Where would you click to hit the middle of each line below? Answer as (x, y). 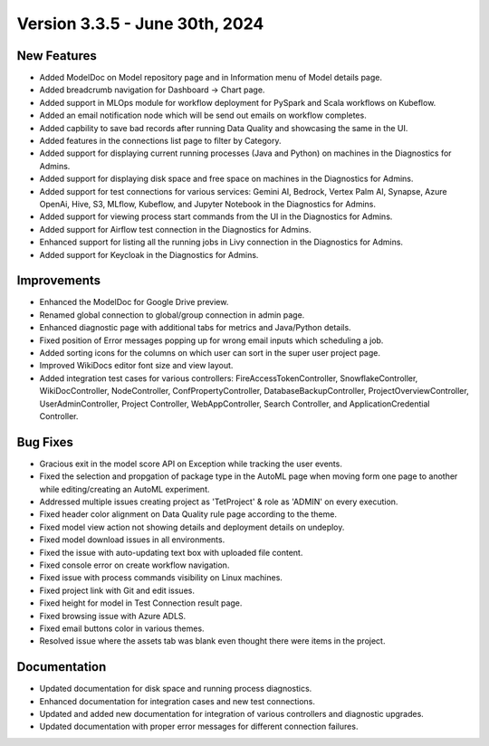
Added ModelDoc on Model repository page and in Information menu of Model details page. (211, 78)
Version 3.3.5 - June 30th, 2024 (140, 24)
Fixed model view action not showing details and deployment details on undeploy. (192, 527)
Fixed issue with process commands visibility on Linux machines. (161, 578)
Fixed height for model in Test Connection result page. (141, 603)
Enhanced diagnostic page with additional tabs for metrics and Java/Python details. (196, 328)
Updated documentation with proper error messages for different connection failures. (199, 727)
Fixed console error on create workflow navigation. (134, 565)
